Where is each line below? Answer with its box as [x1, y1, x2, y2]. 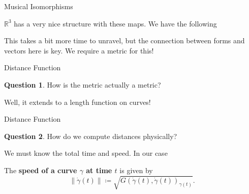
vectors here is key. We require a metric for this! [4, 45, 154, 56]
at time [86, 164, 112, 175]
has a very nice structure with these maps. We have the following [14, 18, 217, 29]
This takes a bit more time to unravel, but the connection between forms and [4, 35, 245, 46]
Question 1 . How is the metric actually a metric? [4, 79, 161, 90]
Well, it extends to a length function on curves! [4, 96, 151, 107]
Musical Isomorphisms [4, 1, 73, 11]
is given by [119, 164, 153, 175]
